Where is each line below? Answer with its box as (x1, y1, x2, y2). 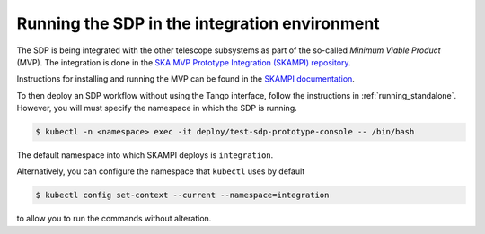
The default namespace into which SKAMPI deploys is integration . (16, 150, 274, 160)
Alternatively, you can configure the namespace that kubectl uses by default (16, 166, 305, 177)
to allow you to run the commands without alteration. (16, 213, 212, 224)
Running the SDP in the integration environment (16, 13, 381, 33)
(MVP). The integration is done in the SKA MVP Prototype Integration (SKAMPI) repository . (16, 56, 351, 67)
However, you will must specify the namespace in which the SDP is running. (16, 103, 298, 114)
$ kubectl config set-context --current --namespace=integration (35, 190, 330, 201)
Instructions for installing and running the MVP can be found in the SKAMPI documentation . (16, 74, 355, 84)
